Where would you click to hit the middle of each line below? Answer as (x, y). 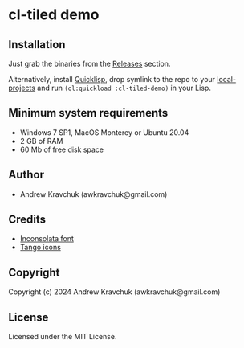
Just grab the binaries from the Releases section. (89, 63)
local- (226, 79)
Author (26, 175)
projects (22, 88)
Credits (27, 220)
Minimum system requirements (88, 113)
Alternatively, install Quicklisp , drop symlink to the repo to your (112, 79)
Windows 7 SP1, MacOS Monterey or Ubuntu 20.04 (104, 132)
